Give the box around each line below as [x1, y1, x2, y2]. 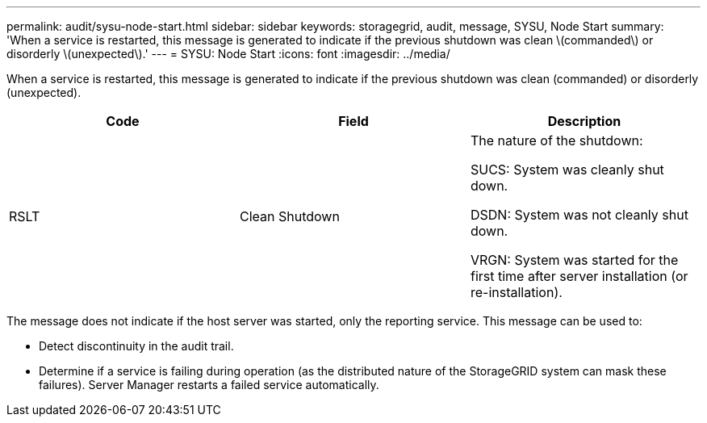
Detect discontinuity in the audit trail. [39, 339, 234, 353]
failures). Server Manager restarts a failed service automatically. [39, 378, 379, 392]
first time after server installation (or [470, 268, 688, 284]
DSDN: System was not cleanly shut [470, 207, 688, 223]
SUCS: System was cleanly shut [470, 161, 664, 178]
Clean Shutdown [239, 208, 340, 224]
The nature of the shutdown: [470, 132, 643, 149]
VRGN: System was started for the [470, 252, 679, 268]
